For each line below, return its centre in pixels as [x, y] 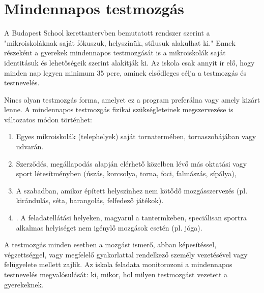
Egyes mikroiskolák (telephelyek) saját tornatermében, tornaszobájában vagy [136, 136]
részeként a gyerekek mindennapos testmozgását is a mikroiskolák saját [115, 53]
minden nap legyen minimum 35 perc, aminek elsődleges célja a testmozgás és [125, 72]
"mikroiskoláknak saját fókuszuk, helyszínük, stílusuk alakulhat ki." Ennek [120, 42]
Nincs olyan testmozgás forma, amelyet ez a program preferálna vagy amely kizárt [132, 99]
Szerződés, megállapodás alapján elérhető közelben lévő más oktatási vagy [131, 163]
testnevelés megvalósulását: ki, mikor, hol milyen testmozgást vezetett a [116, 274]
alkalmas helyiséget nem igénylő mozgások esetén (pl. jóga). [109, 227]
